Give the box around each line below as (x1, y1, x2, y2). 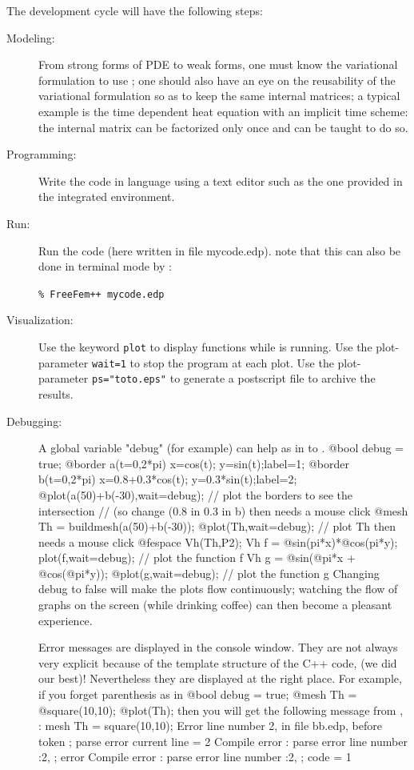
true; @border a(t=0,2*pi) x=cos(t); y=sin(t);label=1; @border (38, 455, 349, 471)
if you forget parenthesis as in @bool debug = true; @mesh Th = (38, 686, 357, 703)
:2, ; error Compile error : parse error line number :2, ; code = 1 (38, 748, 352, 765)
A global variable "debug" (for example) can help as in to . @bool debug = (38, 439, 404, 456)
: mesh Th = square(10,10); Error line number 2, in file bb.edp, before (38, 717, 382, 734)
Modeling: (6, 29, 55, 46)
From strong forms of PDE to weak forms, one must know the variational (38, 56, 398, 73)
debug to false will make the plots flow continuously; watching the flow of (38, 580, 398, 597)
